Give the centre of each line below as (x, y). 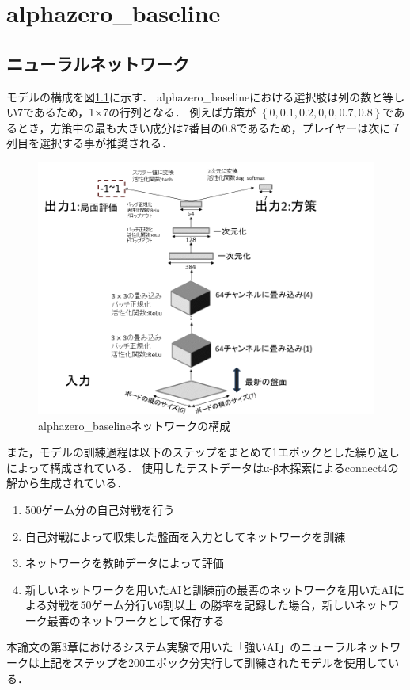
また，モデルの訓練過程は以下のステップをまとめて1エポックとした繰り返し (203, 452)
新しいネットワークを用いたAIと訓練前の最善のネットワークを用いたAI (209, 589)
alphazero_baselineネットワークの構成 (135, 425)
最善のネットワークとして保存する (136, 620)
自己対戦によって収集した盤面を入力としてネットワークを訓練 (185, 536)
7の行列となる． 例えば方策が (180, 112)
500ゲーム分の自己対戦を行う (100, 509)
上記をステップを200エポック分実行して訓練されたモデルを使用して (214, 663)
